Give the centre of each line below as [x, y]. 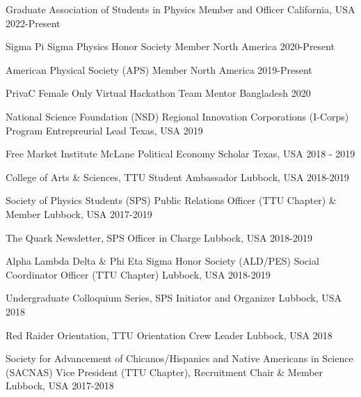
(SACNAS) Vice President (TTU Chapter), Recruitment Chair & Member [165, 372]
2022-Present [33, 23]
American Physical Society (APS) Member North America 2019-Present [159, 69]
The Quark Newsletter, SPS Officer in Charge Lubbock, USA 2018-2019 [159, 237]
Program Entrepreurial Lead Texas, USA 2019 [104, 130]
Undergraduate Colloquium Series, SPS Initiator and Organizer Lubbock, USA [174, 298]
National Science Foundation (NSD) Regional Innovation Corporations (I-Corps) [177, 116]
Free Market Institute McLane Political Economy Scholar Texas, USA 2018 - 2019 [180, 154]
